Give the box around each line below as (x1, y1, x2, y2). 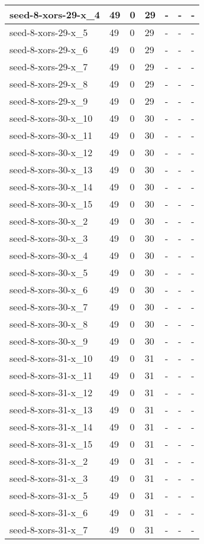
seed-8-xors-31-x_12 (9, 386, 93, 399)
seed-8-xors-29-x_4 (9, 8, 101, 21)
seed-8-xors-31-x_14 (9, 420, 93, 433)
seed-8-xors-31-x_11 (9, 368, 93, 382)
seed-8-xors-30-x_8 (9, 317, 88, 331)
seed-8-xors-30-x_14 (9, 180, 93, 193)
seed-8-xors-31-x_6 (9, 506, 88, 519)
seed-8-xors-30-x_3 (9, 231, 88, 245)
